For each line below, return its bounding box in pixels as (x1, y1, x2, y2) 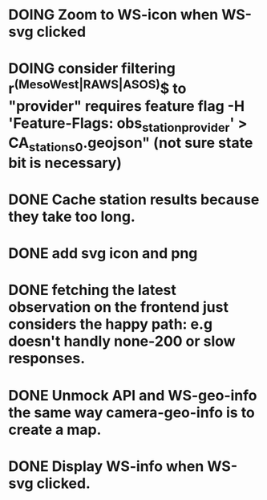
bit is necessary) (8, 154, 123, 172)
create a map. (8, 420, 102, 439)
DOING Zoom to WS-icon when (8, 6, 219, 24)
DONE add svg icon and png (8, 244, 198, 263)
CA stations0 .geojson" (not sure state (8, 134, 253, 154)
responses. (8, 350, 86, 367)
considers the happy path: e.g (8, 315, 213, 334)
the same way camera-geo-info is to (8, 404, 255, 421)
